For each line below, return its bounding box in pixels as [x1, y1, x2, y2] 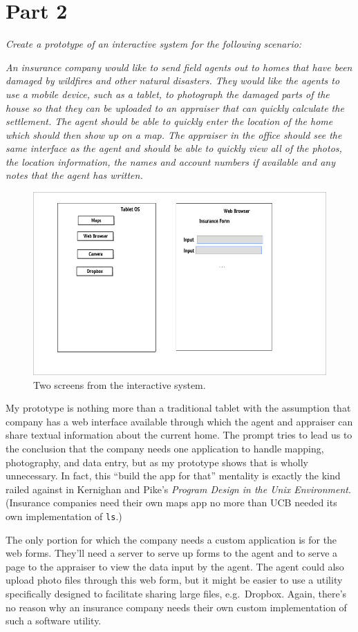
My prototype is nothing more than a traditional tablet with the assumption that [6, 401, 351, 415]
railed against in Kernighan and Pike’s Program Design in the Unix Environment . [6, 481, 351, 496]
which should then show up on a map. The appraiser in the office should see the [6, 127, 342, 142]
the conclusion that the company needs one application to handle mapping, [6, 441, 324, 456]
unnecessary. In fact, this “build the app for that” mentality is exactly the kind [6, 468, 341, 483]
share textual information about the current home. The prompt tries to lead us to [6, 428, 352, 442]
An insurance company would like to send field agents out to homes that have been [6, 59, 352, 74]
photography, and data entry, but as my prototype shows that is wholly [6, 454, 308, 469]
